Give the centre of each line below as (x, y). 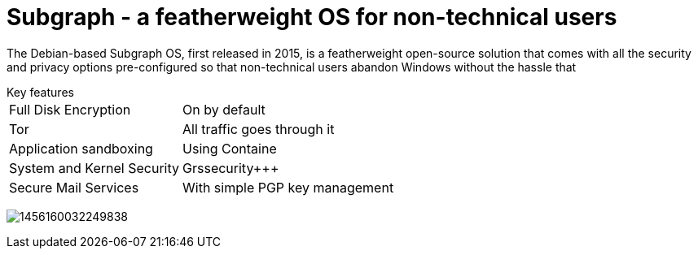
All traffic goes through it (259, 129)
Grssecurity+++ (231, 168)
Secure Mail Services (74, 187)
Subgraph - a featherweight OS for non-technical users (312, 17)
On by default (224, 109)
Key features (40, 92)
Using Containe (230, 148)
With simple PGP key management (288, 187)
